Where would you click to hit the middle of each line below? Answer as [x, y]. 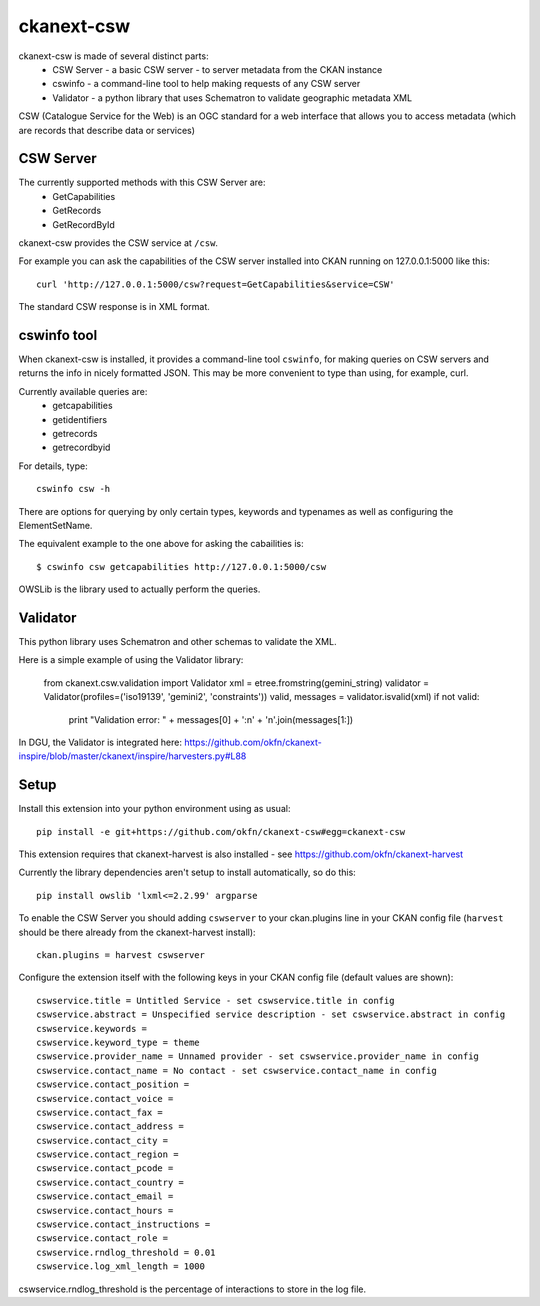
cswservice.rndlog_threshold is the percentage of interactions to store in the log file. [192, 1289]
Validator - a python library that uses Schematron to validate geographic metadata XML [232, 97]
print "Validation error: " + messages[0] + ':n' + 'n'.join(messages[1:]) [211, 719]
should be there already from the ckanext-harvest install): [137, 932]
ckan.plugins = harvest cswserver [120, 955]
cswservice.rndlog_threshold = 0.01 [126, 1252]
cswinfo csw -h [73, 489]
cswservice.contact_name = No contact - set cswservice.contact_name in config [236, 1070]
